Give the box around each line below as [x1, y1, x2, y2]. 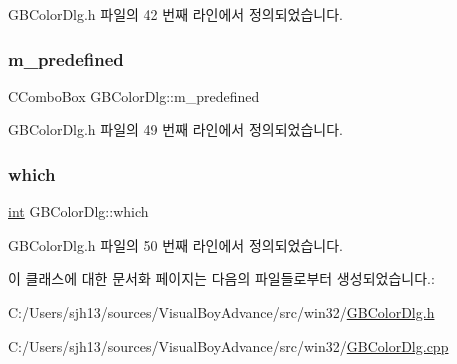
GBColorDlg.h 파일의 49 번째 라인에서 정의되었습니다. [8, 119, 343, 140]
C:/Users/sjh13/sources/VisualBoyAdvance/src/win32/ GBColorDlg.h [8, 302, 435, 322]
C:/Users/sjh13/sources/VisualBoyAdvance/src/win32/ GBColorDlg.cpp [8, 335, 449, 356]
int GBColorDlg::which [8, 201, 149, 222]
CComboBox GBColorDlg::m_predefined [8, 85, 260, 106]
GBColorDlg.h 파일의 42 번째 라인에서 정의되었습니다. [8, 4, 343, 24]
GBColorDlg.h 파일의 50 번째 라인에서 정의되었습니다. [8, 234, 343, 255]
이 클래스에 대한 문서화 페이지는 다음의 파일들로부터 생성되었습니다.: [8, 268, 435, 289]
